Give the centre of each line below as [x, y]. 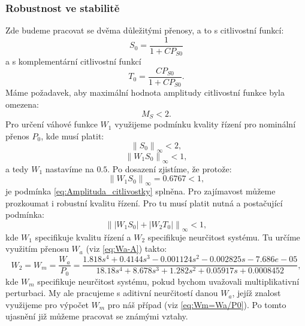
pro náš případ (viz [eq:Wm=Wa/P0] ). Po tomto [197, 304]
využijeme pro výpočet [47, 304]
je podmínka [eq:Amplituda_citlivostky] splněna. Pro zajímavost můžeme [141, 191]
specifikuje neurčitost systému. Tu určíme [224, 237]
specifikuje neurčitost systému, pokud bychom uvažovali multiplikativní [168, 281]
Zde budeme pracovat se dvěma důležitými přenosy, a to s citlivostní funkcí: [145, 30]
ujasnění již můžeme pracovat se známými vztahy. [97, 316]
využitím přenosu [37, 249]
